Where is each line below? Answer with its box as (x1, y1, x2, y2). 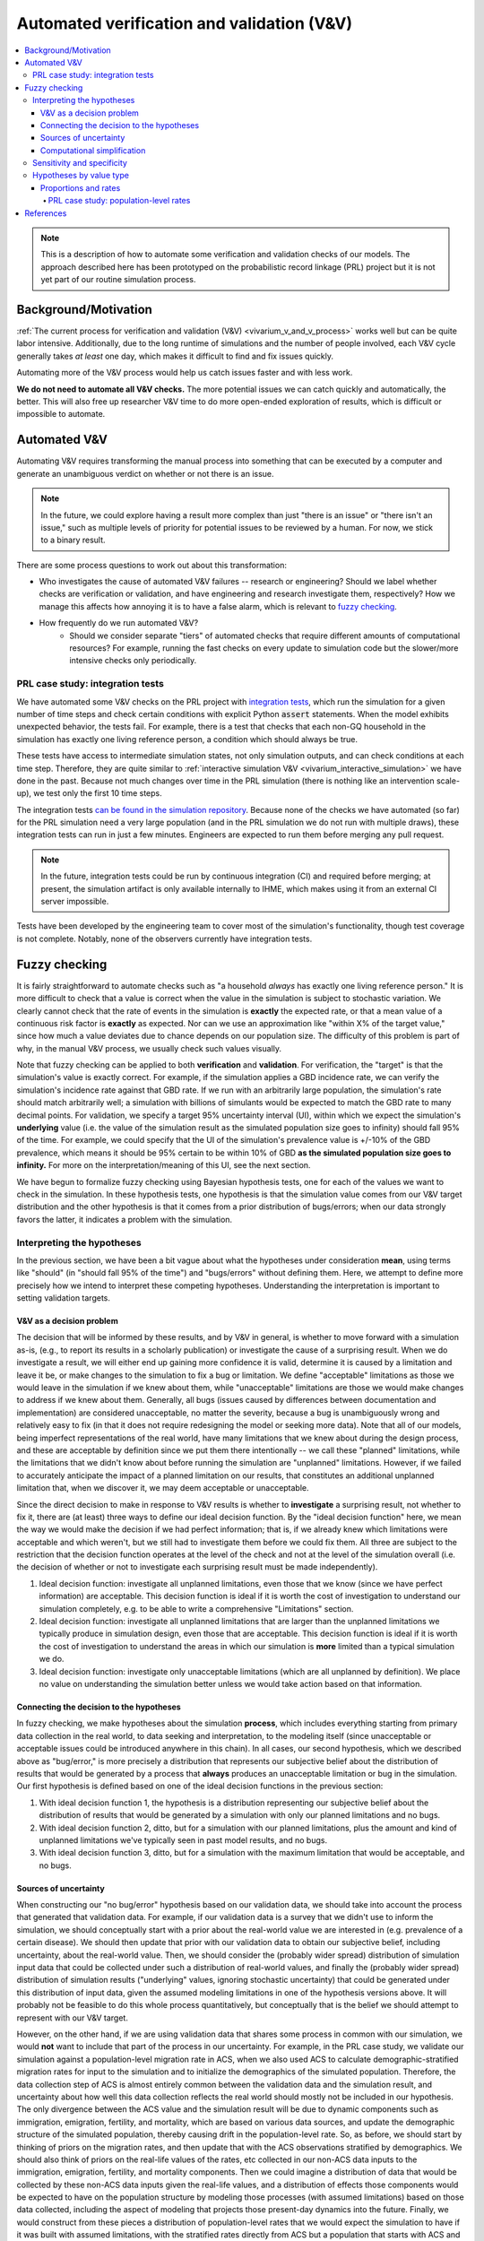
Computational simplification (40, 144, 146, 156)
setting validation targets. (16, 1293, 111, 1303)
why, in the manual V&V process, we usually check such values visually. (16, 1043, 282, 1053)
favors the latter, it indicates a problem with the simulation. (16, 1214, 233, 1224)
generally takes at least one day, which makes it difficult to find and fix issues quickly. (16, 350, 333, 361)
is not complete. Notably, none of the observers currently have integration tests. (16, 933, 313, 944)
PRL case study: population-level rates (48, 195, 191, 206)
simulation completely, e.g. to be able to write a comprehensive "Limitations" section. (39, 1603, 354, 1614)
